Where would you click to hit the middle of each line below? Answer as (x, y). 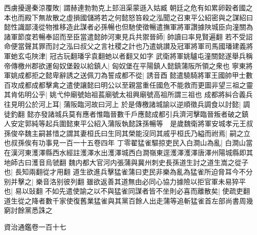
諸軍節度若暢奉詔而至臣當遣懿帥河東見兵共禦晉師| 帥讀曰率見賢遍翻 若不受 (125, 36)
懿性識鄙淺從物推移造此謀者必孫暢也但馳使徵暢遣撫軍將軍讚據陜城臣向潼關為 (128, 27)
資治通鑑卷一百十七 (35, 227)
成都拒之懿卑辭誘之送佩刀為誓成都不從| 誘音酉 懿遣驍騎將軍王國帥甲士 (132, 75)
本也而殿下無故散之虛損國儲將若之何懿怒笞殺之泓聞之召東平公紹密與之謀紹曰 (128, 17)
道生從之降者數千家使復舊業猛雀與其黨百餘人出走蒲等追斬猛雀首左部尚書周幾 (128, 200)
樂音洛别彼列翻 (60, 181)
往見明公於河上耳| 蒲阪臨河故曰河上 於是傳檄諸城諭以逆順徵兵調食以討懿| (123, 104)
